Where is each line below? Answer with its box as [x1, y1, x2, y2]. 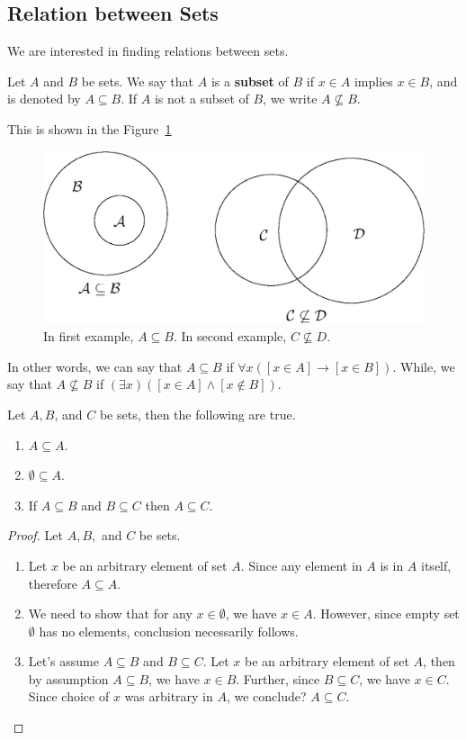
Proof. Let [7, 526, 63, 545]
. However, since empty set [312, 604, 460, 623]
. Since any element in [240, 555, 363, 574]
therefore [28, 573, 77, 592]
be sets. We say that [81, 71, 194, 90]
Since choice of [28, 687, 110, 706]
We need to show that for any [28, 604, 193, 623]
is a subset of [211, 71, 289, 90]
